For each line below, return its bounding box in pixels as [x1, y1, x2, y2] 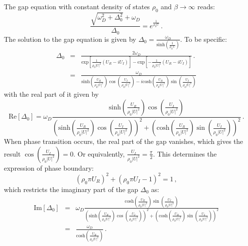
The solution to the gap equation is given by [4, 34, 136, 44]
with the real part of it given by [4, 89, 99, 99]
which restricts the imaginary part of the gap [4, 184, 139, 194]
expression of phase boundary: [4, 162, 94, 173]
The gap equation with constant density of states [4, 1, 150, 11]
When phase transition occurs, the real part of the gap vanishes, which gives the [4, 136, 243, 146]
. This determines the [153, 148, 217, 158]
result [4, 148, 21, 158]
